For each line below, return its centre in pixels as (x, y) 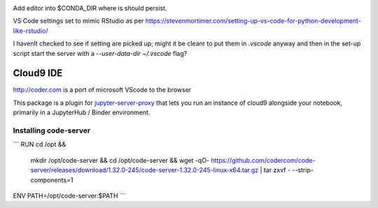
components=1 (52, 180)
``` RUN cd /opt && (40, 144)
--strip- (303, 170)
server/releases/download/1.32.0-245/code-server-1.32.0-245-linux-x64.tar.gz (145, 170)
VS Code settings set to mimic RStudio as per (78, 21)
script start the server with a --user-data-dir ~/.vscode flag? (100, 53)
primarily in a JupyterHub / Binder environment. (82, 112)
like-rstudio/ (30, 31)
